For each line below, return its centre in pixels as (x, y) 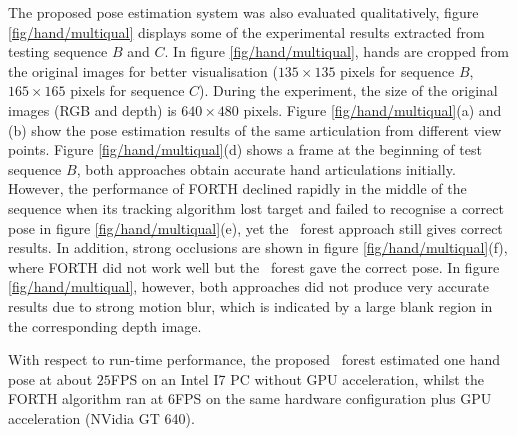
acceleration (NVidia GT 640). (101, 417)
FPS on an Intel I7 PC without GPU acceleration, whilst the (297, 378)
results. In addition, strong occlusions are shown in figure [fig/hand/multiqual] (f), (258, 247)
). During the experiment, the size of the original (348, 90)
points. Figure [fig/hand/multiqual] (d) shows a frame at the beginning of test (245, 149)
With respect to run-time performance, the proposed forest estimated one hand (254, 359)
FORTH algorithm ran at (86, 398)
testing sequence (58, 51)
